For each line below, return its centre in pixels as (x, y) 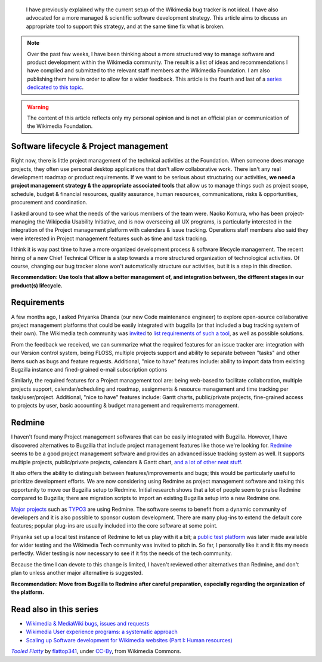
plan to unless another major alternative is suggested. (77, 573)
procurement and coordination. (49, 203)
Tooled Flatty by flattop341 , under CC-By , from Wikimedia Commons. (96, 651)
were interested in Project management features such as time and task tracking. (109, 238)
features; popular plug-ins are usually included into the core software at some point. (114, 526)
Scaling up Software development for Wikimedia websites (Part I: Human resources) (129, 640)
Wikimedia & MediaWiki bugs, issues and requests (88, 623)
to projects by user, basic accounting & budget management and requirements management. (125, 406)
